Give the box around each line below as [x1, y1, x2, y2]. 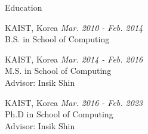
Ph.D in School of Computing [5, 108, 113, 120]
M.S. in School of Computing [5, 64, 112, 77]
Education [5, 1, 42, 13]
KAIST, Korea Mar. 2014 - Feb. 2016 [5, 52, 143, 65]
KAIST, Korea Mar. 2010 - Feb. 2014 [5, 21, 143, 33]
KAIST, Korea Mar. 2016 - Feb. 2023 [5, 96, 143, 108]
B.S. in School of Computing [5, 33, 110, 45]
